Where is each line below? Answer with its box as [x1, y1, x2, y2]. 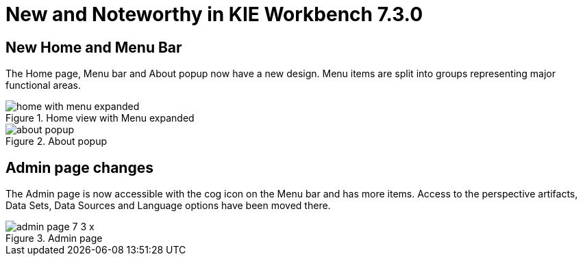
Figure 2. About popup [5, 135, 107, 148]
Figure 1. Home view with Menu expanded [5, 112, 195, 124]
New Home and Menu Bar [5, 38, 182, 56]
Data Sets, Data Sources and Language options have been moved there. [5, 200, 331, 212]
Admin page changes [5, 159, 153, 176]
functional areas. [5, 79, 82, 92]
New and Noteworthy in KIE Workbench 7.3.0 [5, 3, 423, 26]
